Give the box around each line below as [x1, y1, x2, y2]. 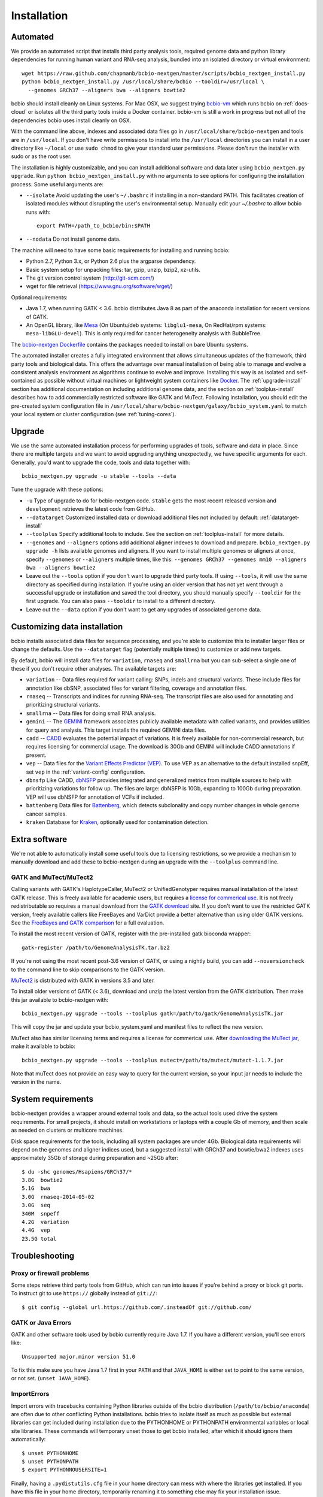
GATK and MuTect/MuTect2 [11, 873, 93, 881]
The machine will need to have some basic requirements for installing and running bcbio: [11, 246, 230, 254]
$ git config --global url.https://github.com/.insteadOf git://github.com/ [22, 1304, 252, 1311]
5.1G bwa [22, 1185, 50, 1192]
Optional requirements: [11, 293, 68, 301]
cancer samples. [26, 810, 67, 817]
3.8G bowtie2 [22, 1177, 63, 1184]
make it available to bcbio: [11, 1043, 76, 1050]
